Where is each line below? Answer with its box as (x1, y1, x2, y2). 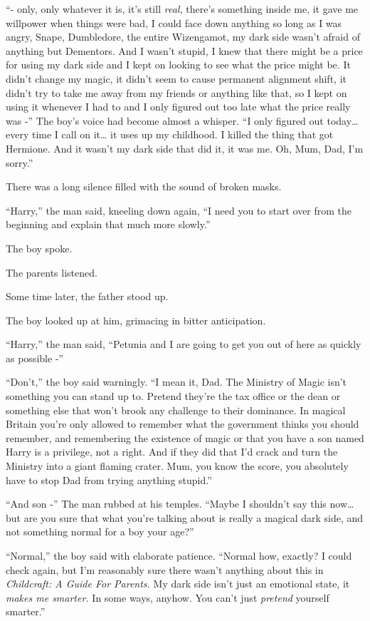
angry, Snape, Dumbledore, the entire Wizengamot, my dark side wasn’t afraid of (6, 29, 360, 44)
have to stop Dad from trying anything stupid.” (6, 472, 212, 487)
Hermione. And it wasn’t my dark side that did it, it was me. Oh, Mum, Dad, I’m (6, 140, 364, 155)
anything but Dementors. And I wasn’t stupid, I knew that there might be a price (6, 43, 363, 58)
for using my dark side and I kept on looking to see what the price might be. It (6, 57, 351, 72)
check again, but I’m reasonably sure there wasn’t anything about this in (6, 562, 324, 577)
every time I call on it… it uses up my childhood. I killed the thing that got (6, 127, 334, 142)
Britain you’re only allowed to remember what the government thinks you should (6, 416, 359, 431)
